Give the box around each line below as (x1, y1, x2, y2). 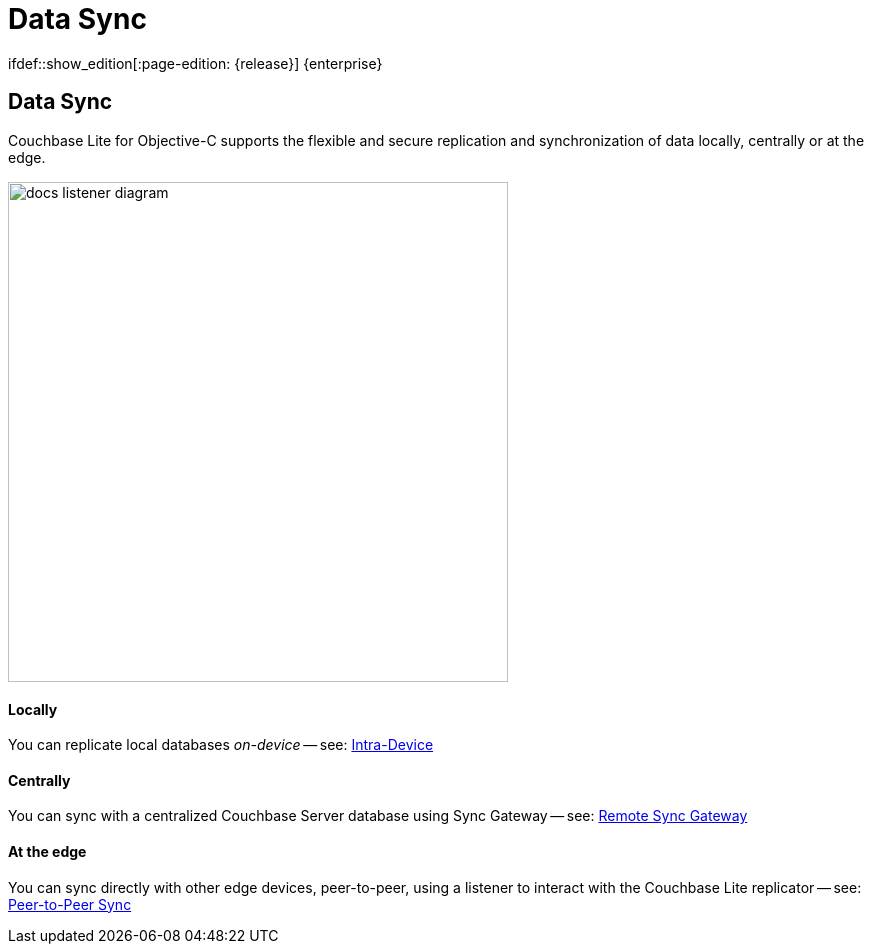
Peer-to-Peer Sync (8, 895, 132, 913)
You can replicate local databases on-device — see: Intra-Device (8, 736, 434, 754)
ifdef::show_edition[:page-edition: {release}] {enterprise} (8, 54, 383, 72)
